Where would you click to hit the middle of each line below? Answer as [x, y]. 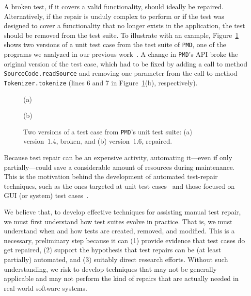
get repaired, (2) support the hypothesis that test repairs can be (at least [113, 250]
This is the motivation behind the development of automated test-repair [111, 176]
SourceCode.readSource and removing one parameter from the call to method [121, 73]
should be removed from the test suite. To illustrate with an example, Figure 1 [121, 35]
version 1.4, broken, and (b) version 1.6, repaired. [98, 141]
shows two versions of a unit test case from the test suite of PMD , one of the [115, 44]
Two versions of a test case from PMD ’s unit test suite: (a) [108, 131]
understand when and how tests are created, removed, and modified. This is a [119, 231]
